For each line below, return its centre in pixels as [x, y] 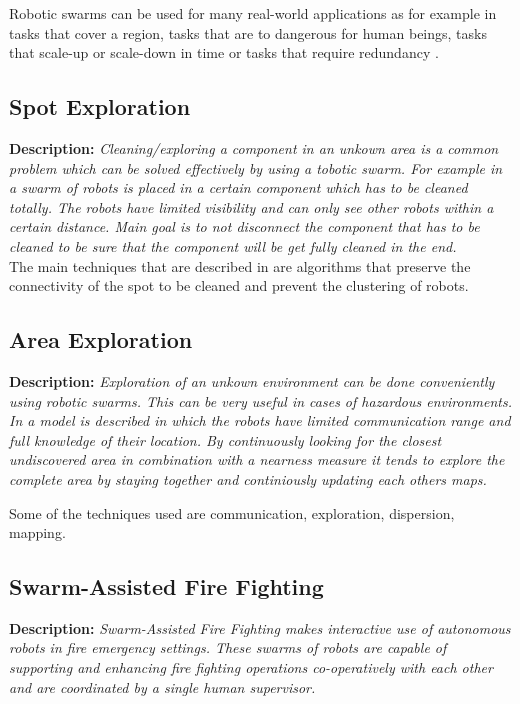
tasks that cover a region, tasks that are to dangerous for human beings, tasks [248, 32]
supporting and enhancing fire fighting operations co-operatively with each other [251, 667]
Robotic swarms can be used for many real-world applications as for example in [253, 13]
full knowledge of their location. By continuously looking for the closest [225, 439]
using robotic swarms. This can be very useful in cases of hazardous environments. [260, 400]
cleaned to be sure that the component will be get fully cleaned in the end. [233, 245]
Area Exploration [101, 339]
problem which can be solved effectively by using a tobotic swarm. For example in [256, 167]
